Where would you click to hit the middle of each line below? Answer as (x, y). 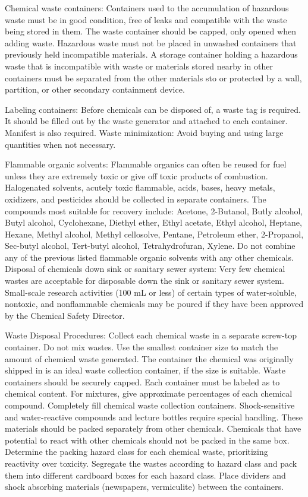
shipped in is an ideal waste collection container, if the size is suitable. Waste (145, 370)
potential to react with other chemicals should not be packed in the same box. (147, 440)
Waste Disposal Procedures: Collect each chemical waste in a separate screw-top (151, 335)
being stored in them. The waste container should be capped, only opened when (150, 31)
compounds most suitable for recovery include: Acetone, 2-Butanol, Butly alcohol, (154, 210)
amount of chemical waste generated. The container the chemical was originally (149, 358)
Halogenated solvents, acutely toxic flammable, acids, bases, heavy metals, (140, 187)
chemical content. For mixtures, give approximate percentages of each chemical (149, 393)
